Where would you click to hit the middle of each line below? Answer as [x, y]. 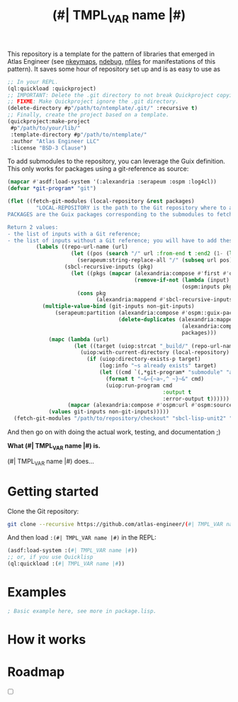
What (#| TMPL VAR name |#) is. [54, 447]
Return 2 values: [33, 227]
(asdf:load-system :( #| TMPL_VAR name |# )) [73, 551]
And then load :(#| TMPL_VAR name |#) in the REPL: [82, 537]
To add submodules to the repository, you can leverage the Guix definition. [116, 161]
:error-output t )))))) [196, 399]
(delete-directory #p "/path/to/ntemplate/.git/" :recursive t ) [103, 108]
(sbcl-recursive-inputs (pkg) [109, 267]
